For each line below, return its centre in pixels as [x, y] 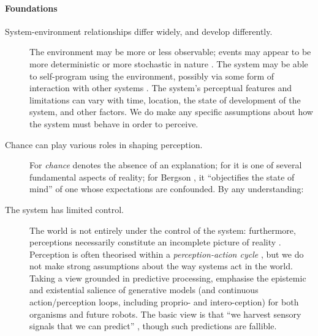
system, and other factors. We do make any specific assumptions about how [171, 112]
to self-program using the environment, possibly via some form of [152, 76]
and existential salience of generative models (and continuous [144, 290]
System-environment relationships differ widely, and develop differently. [139, 31]
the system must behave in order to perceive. [114, 123]
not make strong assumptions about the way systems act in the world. [161, 266]
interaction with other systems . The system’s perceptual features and [161, 88]
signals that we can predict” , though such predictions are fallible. [153, 326]
